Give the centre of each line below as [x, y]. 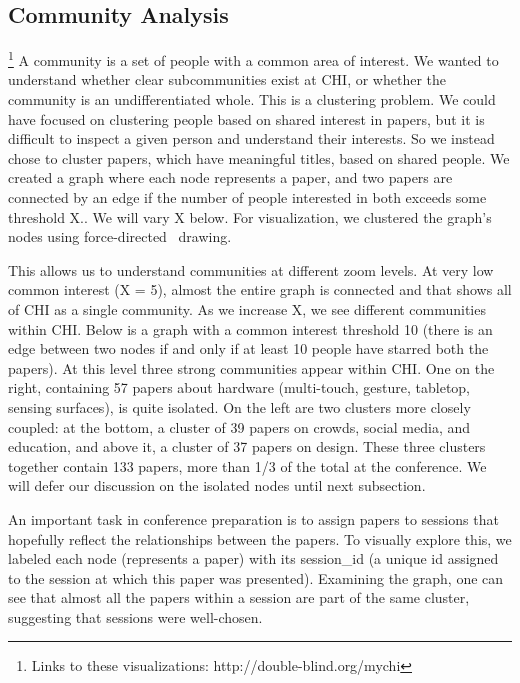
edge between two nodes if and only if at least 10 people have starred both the [248, 348]
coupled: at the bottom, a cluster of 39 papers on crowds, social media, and [239, 426]
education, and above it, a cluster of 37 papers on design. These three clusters [247, 446]
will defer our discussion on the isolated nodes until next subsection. [217, 485]
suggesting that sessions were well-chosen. [135, 616]
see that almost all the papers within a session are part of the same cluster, [239, 597]
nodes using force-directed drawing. [120, 236]
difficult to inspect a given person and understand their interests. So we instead [251, 138]
